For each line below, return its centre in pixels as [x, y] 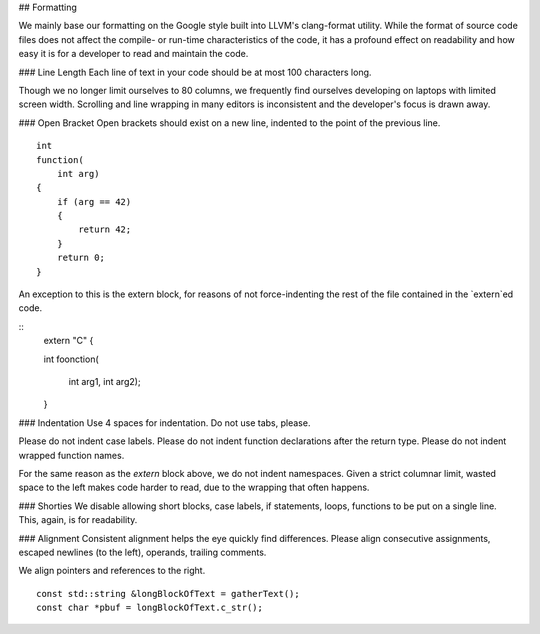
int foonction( [71, 359]
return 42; [105, 229]
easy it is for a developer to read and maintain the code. [133, 54]
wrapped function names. [71, 455]
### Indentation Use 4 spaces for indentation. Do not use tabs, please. [164, 422]
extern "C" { [68, 341]
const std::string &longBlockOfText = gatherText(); [168, 593]
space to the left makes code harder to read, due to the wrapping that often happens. [194, 487]
